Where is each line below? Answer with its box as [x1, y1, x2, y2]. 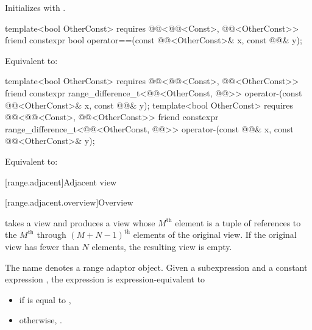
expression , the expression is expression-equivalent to [5, 273, 205, 285]
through [37, 228, 66, 241]
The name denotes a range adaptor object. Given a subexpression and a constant [5, 260, 308, 273]
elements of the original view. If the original [133, 228, 297, 241]
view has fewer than [5, 240, 79, 253]
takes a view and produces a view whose [5, 216, 155, 229]
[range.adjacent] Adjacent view [5, 175, 117, 188]
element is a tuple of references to [175, 216, 301, 229]
